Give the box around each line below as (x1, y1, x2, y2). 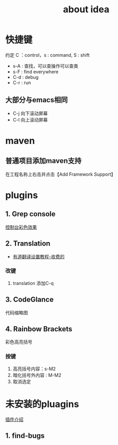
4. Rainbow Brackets (5, 325, 73, 334)
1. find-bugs (5, 432, 45, 440)
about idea (63, 4, 109, 15)
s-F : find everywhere (12, 68, 59, 75)
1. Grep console (5, 210, 56, 218)
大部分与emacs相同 (5, 96, 68, 105)
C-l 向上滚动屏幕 (12, 116, 48, 123)
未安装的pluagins (5, 398, 80, 410)
